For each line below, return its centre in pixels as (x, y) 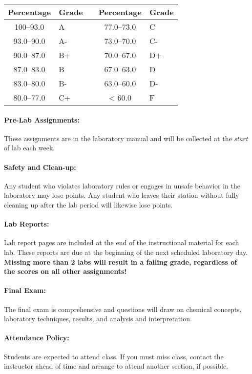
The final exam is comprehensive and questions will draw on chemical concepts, (123, 309)
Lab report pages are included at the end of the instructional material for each (122, 242)
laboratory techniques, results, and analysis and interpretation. (98, 319)
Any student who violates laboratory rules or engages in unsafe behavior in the (122, 185)
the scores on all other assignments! (65, 271)
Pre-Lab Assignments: (42, 119)
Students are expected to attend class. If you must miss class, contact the (114, 356)
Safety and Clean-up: (40, 167)
